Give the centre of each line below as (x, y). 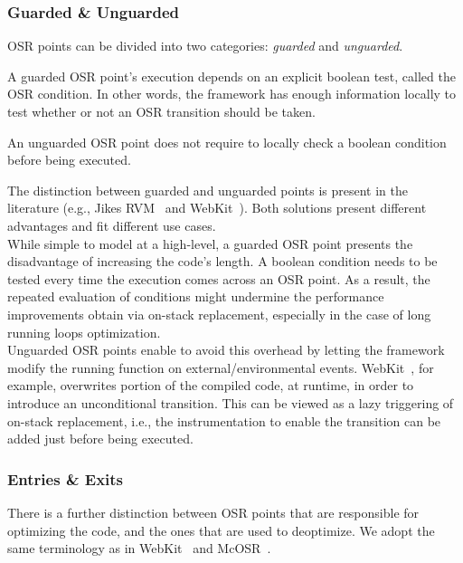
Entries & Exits (66, 478)
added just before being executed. (100, 439)
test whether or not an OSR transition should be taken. (161, 111)
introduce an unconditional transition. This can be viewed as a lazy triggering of (231, 402)
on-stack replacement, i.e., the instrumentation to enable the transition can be (224, 420)
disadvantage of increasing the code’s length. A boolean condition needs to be (222, 261)
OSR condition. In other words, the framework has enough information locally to (232, 94)
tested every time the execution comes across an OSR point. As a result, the (219, 278)
